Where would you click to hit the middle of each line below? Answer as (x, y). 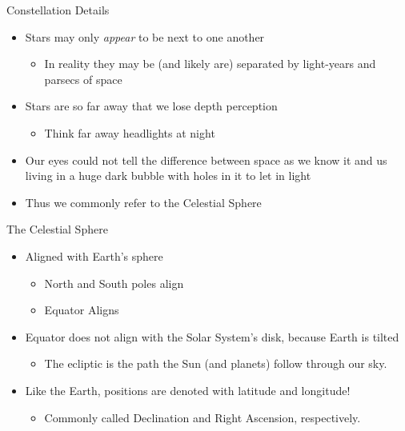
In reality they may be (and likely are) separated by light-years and (210, 64)
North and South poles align (114, 283)
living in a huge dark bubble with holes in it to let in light (168, 176)
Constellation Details (58, 10)
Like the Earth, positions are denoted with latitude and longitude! (188, 390)
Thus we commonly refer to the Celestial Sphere (143, 202)
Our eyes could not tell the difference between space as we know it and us (206, 160)
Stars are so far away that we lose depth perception (151, 106)
